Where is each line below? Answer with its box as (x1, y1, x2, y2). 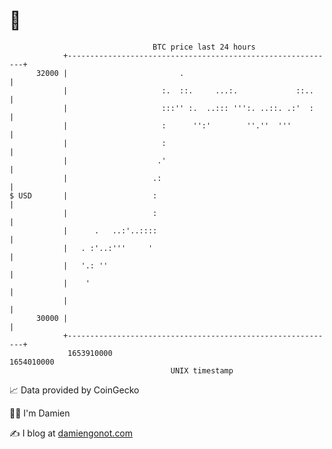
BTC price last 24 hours (152, 42, 256, 52)
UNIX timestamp (170, 365, 234, 376)
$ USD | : (9, 190, 158, 201)
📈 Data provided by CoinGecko (9, 384, 140, 396)
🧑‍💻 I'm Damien (9, 407, 71, 419)
